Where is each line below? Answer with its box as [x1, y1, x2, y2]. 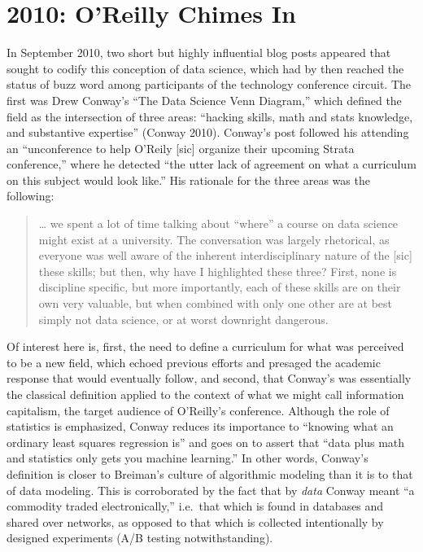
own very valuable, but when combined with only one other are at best [38, 295, 392, 312]
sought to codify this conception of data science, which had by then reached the [7, 59, 404, 77]
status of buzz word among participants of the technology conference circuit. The [7, 76, 411, 93]
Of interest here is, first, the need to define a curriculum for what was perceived [7, 338, 404, 355]
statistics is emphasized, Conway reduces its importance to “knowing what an [7, 418, 394, 435]
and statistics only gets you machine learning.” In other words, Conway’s [7, 449, 368, 467]
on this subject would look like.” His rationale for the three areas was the [7, 171, 370, 188]
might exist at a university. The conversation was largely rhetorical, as [38, 230, 390, 248]
